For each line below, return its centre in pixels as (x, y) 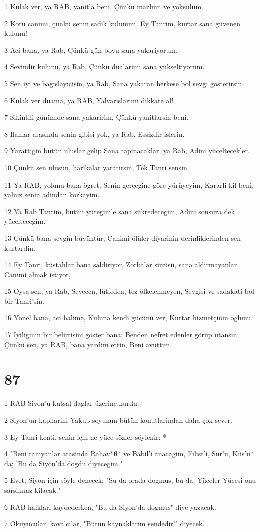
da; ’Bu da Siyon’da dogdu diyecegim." (63, 463)
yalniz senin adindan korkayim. (52, 194)
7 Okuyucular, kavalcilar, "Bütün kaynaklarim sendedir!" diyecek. (104, 524)
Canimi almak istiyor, (37, 274)
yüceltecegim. (25, 221)
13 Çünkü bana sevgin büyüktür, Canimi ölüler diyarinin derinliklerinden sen (122, 237)
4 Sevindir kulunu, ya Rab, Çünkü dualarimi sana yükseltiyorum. (104, 66)
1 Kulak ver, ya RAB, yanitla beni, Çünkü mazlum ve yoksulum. (104, 6)
